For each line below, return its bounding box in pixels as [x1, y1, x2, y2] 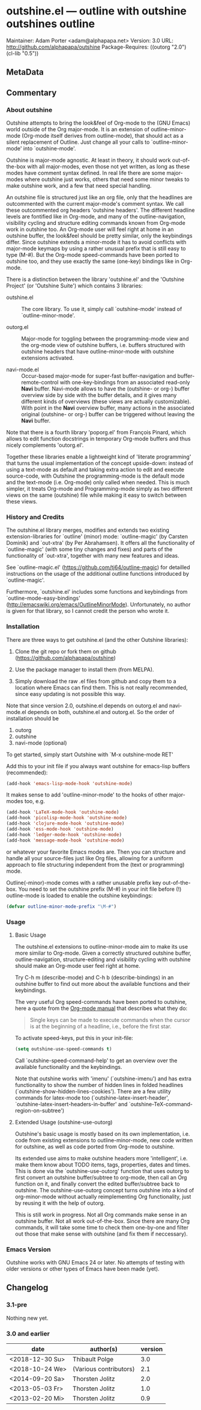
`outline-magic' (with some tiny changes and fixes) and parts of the [6, 546, 173, 553]
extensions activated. [21, 354, 74, 362]
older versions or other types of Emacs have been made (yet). [6, 1265, 160, 1273]
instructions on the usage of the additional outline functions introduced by [6, 570, 190, 577]
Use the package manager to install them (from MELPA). [14, 666, 154, 673]
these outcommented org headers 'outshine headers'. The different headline [6, 206, 195, 214]
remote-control [21, 379, 59, 386]
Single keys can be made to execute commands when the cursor [29, 1016, 190, 1023]
